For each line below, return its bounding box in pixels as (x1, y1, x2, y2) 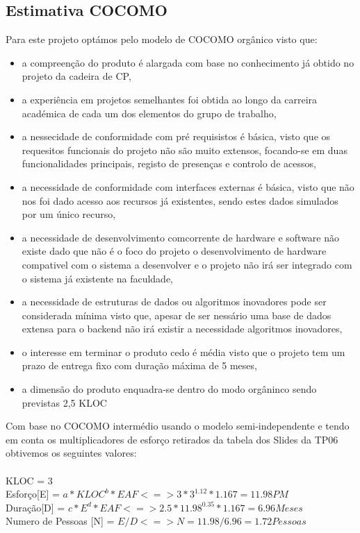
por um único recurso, (22, 207, 116, 221)
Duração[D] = (6, 500, 65, 514)
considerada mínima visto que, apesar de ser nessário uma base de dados (22, 307, 332, 322)
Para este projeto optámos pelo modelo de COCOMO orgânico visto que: (6, 32, 318, 46)
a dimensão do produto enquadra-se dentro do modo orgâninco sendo (22, 382, 317, 396)
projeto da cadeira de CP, (22, 69, 131, 83)
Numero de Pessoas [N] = (6, 514, 115, 528)
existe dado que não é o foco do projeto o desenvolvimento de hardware (22, 244, 327, 258)
